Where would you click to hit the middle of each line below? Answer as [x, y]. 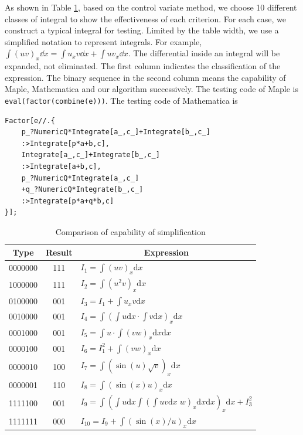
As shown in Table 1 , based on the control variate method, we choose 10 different [151, 7]
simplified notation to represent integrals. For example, [103, 41]
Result [59, 252]
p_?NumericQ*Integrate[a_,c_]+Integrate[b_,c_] [116, 132]
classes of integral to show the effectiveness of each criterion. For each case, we [145, 18]
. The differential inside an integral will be [204, 53]
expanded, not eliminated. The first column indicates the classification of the [143, 66]
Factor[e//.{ [30, 120]
